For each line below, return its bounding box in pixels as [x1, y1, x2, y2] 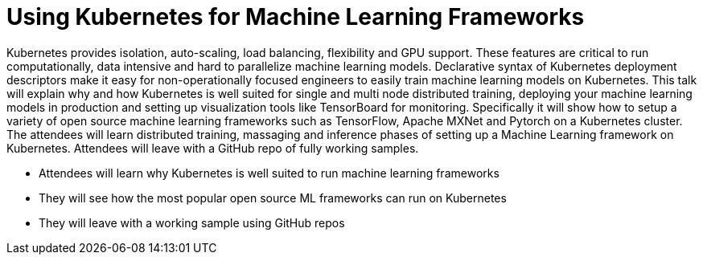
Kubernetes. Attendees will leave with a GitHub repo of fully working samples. [6, 141, 419, 155]
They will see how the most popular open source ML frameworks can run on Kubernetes [39, 190, 507, 205]
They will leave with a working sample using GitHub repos [39, 215, 345, 230]
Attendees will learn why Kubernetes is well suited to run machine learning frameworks [39, 165, 499, 180]
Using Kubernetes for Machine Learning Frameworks [6, 3, 585, 31]
